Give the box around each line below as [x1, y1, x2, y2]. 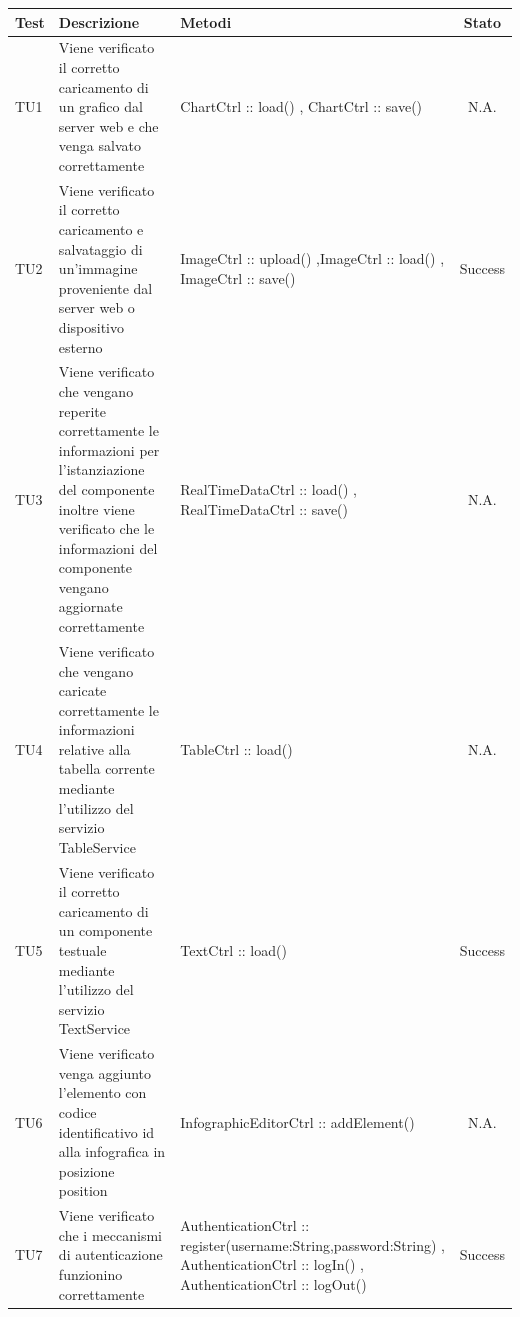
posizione [58, 1160, 115, 1181]
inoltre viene [58, 498, 135, 519]
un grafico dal [58, 96, 143, 117]
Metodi [180, 11, 232, 32]
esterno [58, 336, 103, 357]
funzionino [58, 1264, 123, 1285]
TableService [58, 836, 136, 857]
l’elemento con [58, 1082, 147, 1103]
